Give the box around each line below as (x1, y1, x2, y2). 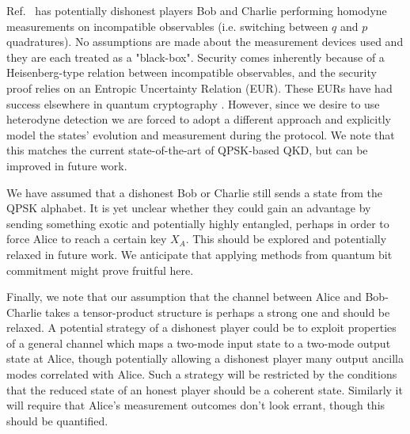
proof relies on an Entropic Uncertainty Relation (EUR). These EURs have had (6, 79, 393, 96)
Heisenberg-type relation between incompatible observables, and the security (6, 64, 377, 81)
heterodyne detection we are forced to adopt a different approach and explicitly (6, 111, 391, 128)
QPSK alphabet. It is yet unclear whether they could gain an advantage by (6, 200, 371, 216)
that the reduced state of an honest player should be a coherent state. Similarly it (6, 381, 403, 398)
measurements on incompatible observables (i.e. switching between (6, 17, 328, 34)
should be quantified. (6, 412, 108, 428)
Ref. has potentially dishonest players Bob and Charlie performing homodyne (6, 2, 387, 18)
